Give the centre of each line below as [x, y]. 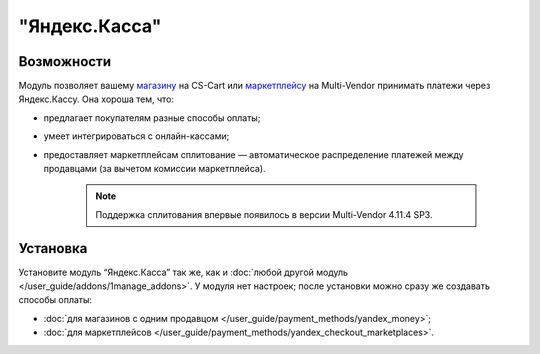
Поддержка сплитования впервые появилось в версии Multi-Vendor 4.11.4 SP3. [264, 214]
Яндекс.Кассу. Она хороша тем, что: [96, 99]
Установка [53, 248]
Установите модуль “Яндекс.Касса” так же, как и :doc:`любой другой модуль [183, 272]
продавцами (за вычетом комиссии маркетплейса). [154, 169]
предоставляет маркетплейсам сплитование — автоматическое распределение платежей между [253, 154]
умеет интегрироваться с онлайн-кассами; [136, 136]
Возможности [65, 61]
